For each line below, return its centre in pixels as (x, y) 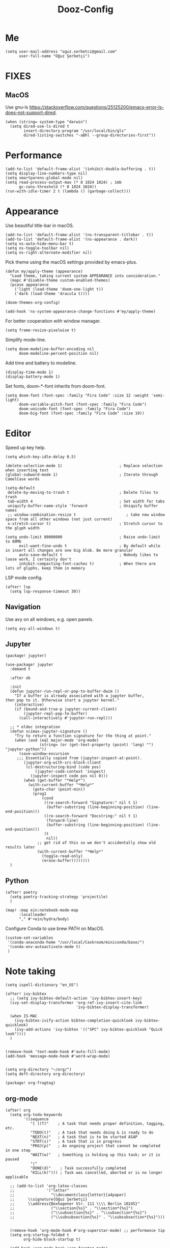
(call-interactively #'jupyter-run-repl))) (66, 718)
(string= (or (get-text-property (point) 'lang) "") (96, 745)
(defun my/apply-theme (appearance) (44, 271)
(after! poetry (21, 892)
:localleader (33, 915)
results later (20, 847)
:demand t (20, 669)
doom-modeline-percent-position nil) (59, 353)
